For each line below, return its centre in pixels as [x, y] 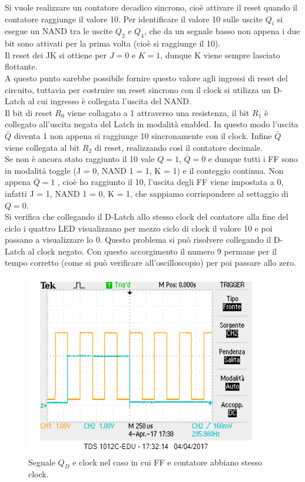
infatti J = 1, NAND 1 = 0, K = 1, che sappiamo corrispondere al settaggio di [147, 193]
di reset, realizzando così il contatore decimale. [179, 147]
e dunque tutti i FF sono [253, 159]
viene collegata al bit [42, 147]
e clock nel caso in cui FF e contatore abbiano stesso [168, 462]
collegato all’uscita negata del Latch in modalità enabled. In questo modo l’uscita [152, 124]
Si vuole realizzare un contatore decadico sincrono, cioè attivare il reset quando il [151, 7]
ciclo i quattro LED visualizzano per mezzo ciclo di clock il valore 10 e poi [139, 228]
